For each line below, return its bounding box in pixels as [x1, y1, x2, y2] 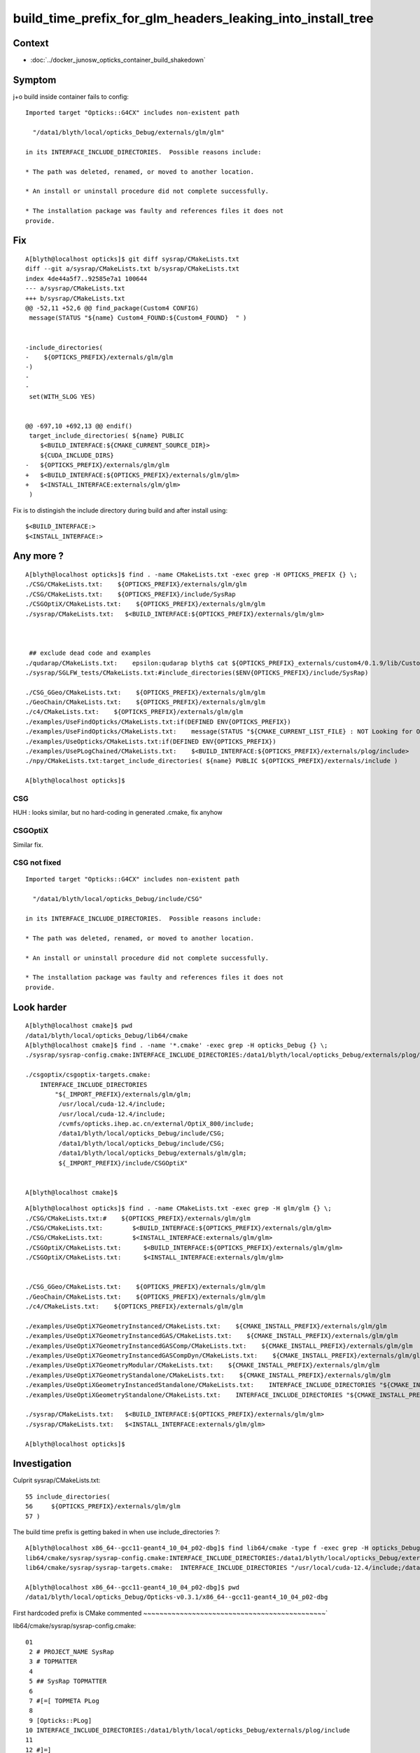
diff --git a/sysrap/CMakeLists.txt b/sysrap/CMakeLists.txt [25, 265, 239, 273]
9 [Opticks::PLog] [29, 1717, 92, 1724]
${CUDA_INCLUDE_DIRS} [39, 451, 115, 459]
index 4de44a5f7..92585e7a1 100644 [25, 274, 148, 283]
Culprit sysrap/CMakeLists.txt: [13, 1476, 101, 1484]
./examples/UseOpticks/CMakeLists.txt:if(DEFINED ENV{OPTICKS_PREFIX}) [25, 737, 276, 745]
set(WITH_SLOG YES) [29, 393, 96, 400]
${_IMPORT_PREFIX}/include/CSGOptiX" [58, 1159, 188, 1167]
